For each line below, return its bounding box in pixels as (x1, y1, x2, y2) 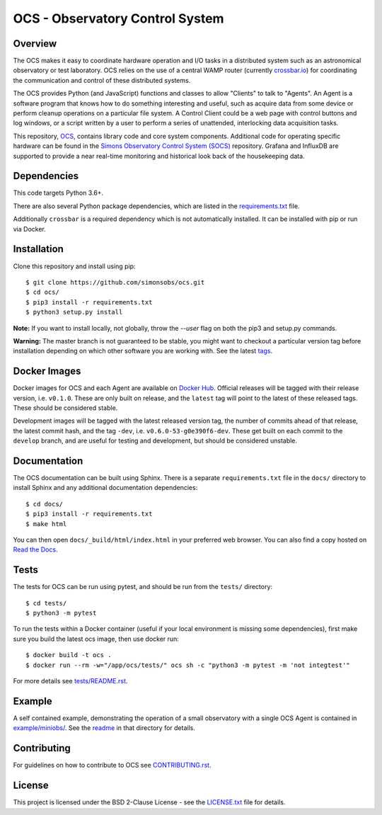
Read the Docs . (13, 545, 58, 554)
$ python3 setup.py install (25, 308, 123, 317)
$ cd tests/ (25, 599, 67, 607)
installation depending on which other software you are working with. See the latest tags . (13, 347, 272, 355)
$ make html (25, 520, 67, 528)
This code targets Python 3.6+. (13, 188, 104, 198)
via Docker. (13, 224, 46, 233)
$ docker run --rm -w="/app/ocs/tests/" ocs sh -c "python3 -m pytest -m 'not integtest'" (25, 661, 350, 669)
